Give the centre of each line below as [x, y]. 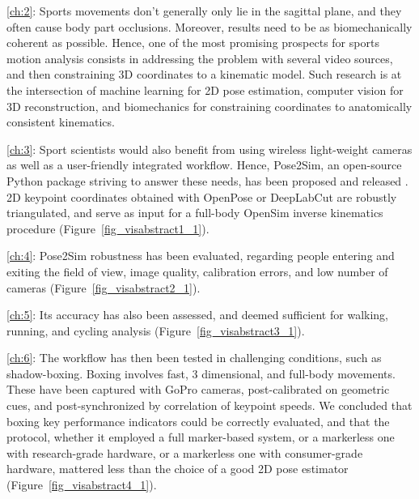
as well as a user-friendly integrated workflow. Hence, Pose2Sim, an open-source [204, 165]
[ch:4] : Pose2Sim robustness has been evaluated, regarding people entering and [201, 256]
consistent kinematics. [61, 122]
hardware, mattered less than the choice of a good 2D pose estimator [178, 469]
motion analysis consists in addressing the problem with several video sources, [200, 58]
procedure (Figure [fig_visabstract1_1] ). [108, 228]
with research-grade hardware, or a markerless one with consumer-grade [185, 452]
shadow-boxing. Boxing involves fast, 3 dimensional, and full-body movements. [201, 373]
